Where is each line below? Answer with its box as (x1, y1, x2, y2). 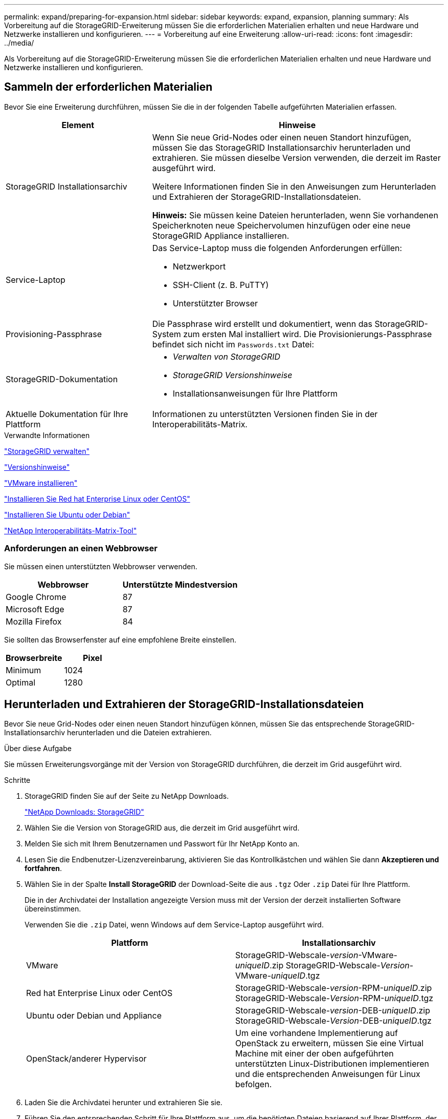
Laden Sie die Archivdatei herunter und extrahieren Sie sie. (25, 1098, 222, 1107)
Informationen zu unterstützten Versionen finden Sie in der (152, 408, 378, 419)
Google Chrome (6, 591, 66, 602)
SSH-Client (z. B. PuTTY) (172, 279, 269, 290)
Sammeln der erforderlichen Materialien (4, 80, 213, 94)
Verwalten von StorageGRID (172, 351, 281, 362)
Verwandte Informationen (4, 430, 90, 440)
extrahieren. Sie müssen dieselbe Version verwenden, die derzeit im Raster (152, 152, 441, 163)
